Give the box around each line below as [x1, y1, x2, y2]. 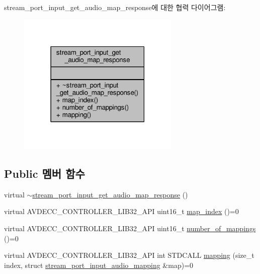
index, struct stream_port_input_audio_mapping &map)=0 [4, 259, 194, 270]
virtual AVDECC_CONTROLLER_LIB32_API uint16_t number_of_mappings [4, 223, 256, 234]
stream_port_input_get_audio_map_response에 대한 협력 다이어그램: [4, 2, 226, 12]
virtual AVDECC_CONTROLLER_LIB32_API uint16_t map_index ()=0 [4, 206, 239, 217]
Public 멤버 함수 [4, 166, 85, 181]
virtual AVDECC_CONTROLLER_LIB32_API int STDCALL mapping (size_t [4, 250, 254, 260]
